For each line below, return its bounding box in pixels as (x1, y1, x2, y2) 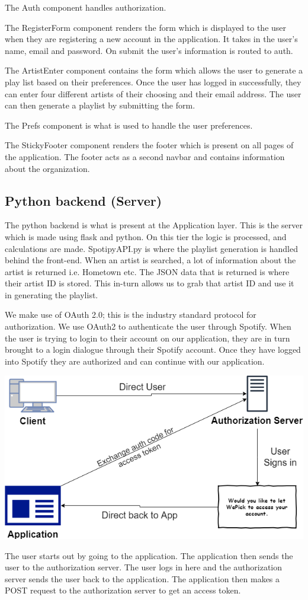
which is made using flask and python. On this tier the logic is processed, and (5, 230, 287, 242)
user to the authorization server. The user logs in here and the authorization (5, 561, 283, 573)
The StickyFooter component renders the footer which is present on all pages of (5, 139, 294, 151)
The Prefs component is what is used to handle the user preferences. (5, 119, 253, 131)
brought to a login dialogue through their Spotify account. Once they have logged (5, 343, 301, 356)
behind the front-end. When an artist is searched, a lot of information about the (5, 254, 296, 266)
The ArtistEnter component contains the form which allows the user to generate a (5, 64, 303, 76)
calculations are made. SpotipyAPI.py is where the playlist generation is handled (5, 242, 298, 254)
